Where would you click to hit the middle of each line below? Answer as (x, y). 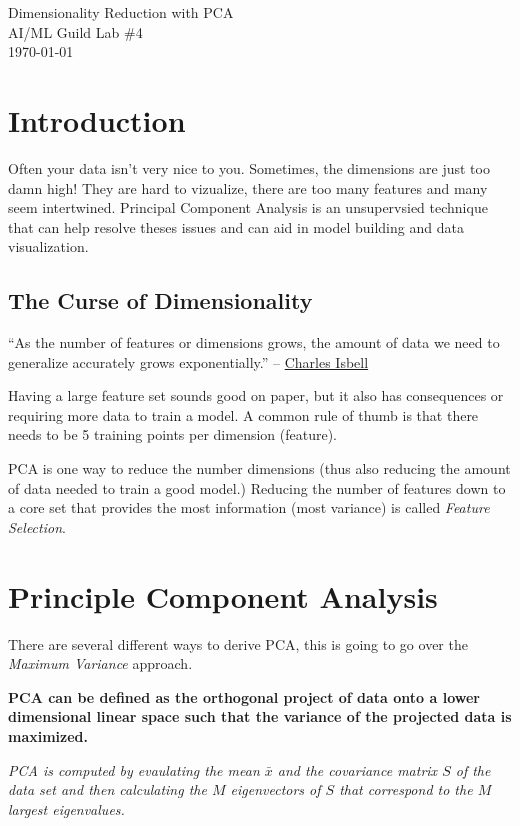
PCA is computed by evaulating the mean (134, 769)
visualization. (48, 246)
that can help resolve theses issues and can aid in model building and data (236, 226)
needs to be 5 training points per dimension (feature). (172, 434)
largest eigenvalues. (66, 808)
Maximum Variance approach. (100, 663)
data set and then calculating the (107, 789)
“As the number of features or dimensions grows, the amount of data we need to (254, 342)
